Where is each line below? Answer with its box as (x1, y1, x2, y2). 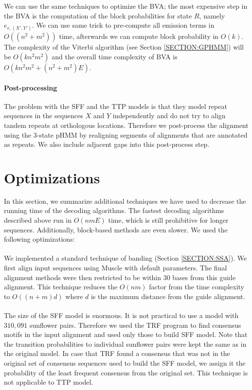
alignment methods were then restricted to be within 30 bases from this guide (4, 272, 236, 282)
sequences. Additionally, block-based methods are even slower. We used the (4, 224, 228, 234)
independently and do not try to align (112, 110, 226, 121)
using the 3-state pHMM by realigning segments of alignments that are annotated (4, 129, 248, 140)
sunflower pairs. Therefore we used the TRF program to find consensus (29, 319, 241, 330)
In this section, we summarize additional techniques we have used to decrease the (4, 195, 246, 206)
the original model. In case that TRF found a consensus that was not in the (4, 348, 230, 358)
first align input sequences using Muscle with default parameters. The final (4, 263, 227, 273)
